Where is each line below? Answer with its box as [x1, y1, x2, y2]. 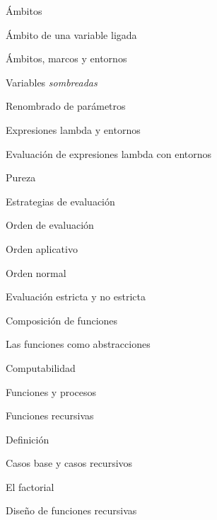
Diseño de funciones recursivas [6, 503, 137, 518]
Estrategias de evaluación [6, 193, 115, 208]
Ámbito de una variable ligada [6, 27, 137, 42]
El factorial [6, 479, 54, 494]
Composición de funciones [6, 312, 118, 327]
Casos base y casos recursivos [6, 456, 133, 470]
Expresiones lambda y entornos [6, 122, 141, 137]
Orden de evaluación [6, 217, 94, 232]
